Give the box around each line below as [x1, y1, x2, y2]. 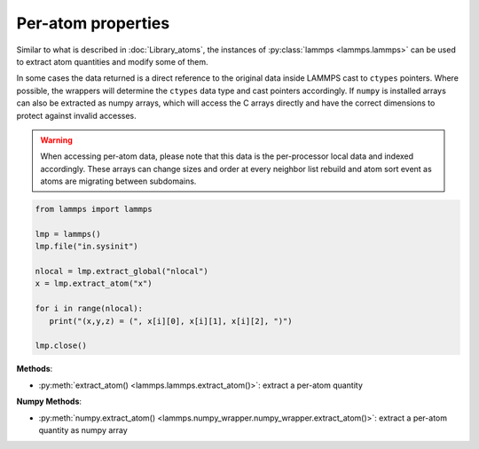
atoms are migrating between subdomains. [40, 176, 197, 186]
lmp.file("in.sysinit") [35, 241, 139, 252]
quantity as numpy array [38, 424, 128, 435]
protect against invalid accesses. [16, 110, 137, 121]
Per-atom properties [16, 13, 170, 33]
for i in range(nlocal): [35, 303, 144, 314]
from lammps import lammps [35, 204, 153, 215]
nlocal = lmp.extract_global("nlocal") [35, 266, 208, 276]
